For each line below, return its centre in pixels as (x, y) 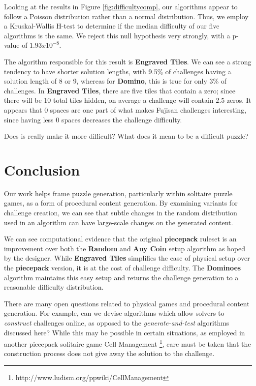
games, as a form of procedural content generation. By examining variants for (121, 203)
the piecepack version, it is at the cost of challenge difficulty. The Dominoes (123, 267)
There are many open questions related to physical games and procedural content (127, 303)
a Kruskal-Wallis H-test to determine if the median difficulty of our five (112, 26)
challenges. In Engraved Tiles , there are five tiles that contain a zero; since (120, 90)
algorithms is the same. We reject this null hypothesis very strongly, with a (117, 35)
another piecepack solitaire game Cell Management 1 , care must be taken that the (128, 343)
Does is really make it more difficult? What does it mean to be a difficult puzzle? (126, 136)
